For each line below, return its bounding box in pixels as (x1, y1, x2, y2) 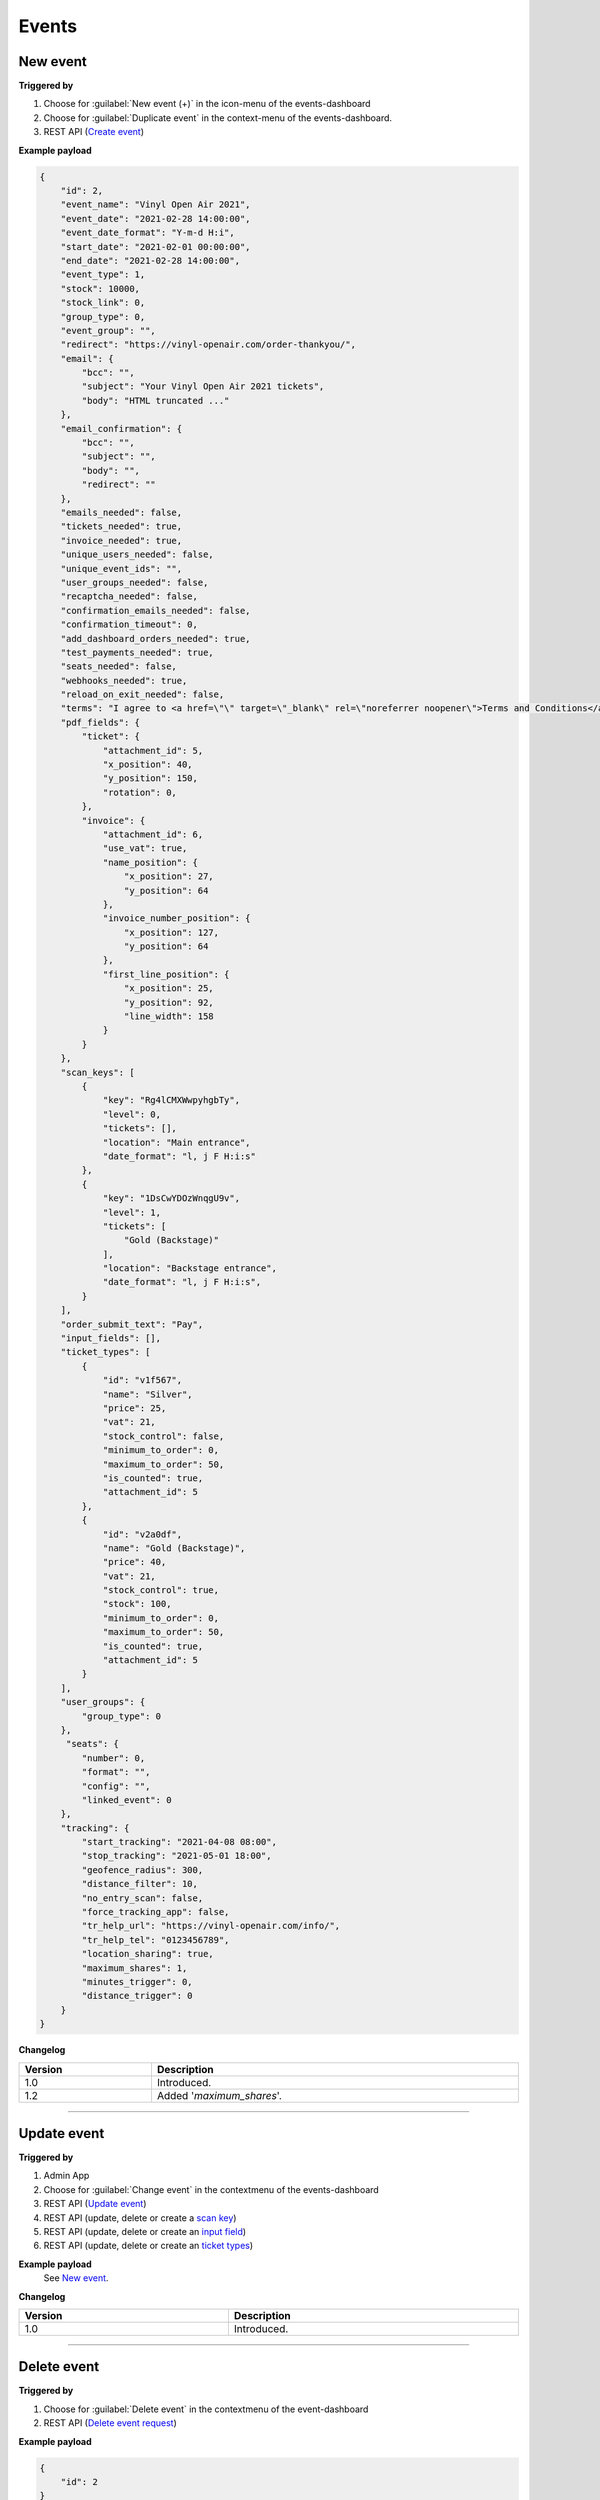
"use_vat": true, (102, 843, 188, 854)
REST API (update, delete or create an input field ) (43, 2226, 247, 2238)
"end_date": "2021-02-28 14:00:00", (60, 255, 240, 266)
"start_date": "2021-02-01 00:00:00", (60, 241, 251, 252)
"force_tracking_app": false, (81, 1906, 230, 1918)
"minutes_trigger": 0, (81, 1976, 194, 1987)
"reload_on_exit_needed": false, (60, 689, 225, 700)
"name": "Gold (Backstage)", (102, 1542, 246, 1554)
